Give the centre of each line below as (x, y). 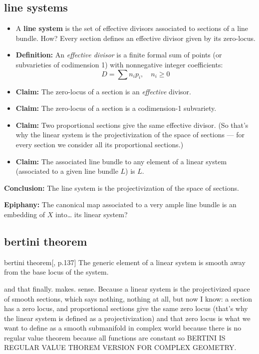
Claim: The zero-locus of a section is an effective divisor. (103, 91)
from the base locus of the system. (56, 272)
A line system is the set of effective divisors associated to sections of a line (132, 28)
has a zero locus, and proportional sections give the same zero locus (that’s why (126, 308)
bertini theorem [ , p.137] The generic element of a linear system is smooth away (125, 262)
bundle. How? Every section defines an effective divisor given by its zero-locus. (135, 38)
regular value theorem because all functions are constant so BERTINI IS (115, 337)
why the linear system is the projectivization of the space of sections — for (130, 135)
